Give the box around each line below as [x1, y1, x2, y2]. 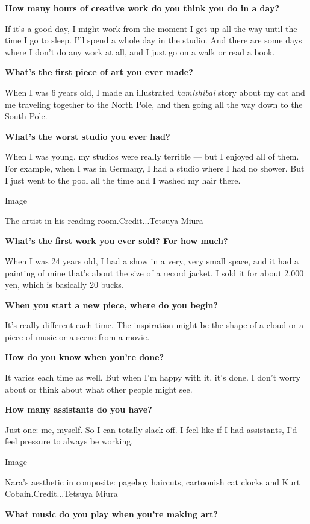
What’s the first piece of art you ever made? [5, 66, 193, 78]
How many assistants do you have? [5, 403, 152, 416]
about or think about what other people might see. [5, 382, 193, 395]
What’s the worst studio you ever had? [5, 129, 170, 142]
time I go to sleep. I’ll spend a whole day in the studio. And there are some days [5, 34, 302, 46]
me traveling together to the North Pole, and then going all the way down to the [5, 98, 303, 110]
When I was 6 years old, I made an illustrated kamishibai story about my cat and [5, 86, 305, 98]
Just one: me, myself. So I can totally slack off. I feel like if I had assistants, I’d [5, 423, 297, 435]
